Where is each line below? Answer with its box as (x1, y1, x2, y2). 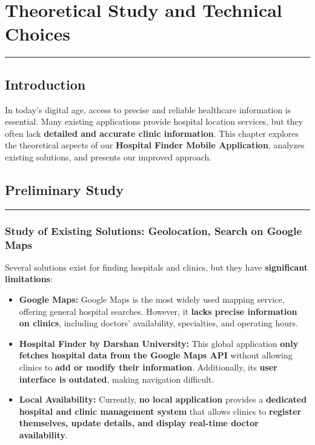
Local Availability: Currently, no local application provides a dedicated (19, 393, 307, 406)
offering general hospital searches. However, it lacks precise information (19, 305, 297, 317)
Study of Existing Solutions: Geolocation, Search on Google (5, 223, 302, 238)
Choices (5, 21, 70, 46)
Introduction (5, 74, 86, 93)
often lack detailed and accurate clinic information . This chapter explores (5, 127, 299, 139)
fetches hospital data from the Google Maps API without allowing (19, 349, 293, 361)
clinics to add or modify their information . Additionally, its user (19, 360, 277, 373)
